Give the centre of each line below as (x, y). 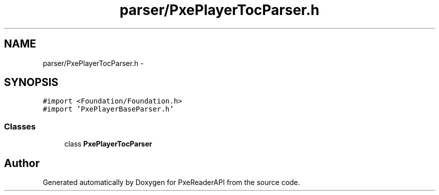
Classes (20, 126)
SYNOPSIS (31, 82)
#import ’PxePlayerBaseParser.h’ (108, 109)
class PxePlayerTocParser (108, 144)
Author (22, 163)
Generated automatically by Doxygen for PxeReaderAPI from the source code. (171, 182)
